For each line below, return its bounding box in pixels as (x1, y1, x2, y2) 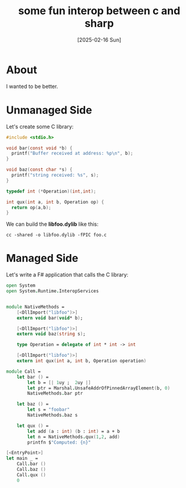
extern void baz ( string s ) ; (17, 331, 86, 337)
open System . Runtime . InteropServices (6, 288, 99, 294)
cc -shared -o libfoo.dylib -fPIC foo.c (6, 232, 107, 238)
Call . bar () (17, 461, 46, 467)
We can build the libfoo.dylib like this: (6, 220, 99, 228)
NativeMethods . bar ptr (27, 391, 83, 396)
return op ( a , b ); (11, 204, 51, 210)
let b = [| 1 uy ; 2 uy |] (27, 379, 92, 385)
